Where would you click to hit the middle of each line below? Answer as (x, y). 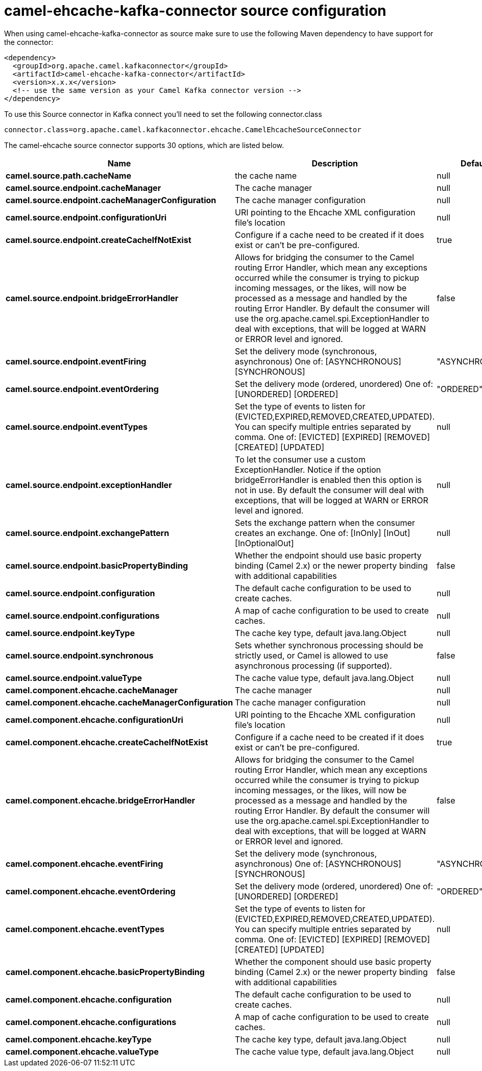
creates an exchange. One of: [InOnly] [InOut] (323, 533)
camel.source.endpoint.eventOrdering (82, 389)
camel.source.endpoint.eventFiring (76, 361)
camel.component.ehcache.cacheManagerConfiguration (119, 702)
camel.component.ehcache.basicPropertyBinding (105, 972)
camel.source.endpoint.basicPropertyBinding (97, 565)
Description (335, 163)
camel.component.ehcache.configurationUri (94, 720)
